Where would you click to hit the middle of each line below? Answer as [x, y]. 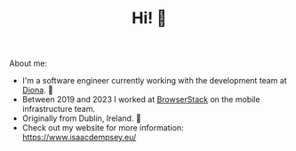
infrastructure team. [59, 109]
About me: [28, 64]
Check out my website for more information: [103, 128]
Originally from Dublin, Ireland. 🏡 [82, 118]
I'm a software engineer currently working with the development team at [154, 81]
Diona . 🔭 [37, 90]
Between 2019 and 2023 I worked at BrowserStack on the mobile [141, 99]
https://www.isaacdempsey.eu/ [79, 138]
